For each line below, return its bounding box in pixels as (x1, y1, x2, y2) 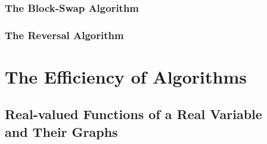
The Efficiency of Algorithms (5, 64, 247, 88)
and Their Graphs (5, 122, 118, 140)
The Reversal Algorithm (5, 27, 124, 42)
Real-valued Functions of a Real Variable (5, 105, 262, 123)
